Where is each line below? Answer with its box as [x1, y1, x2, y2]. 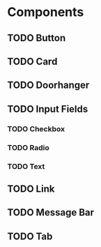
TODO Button [7, 32, 66, 44]
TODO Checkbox [7, 123, 65, 133]
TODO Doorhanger [7, 80, 90, 91]
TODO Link [7, 183, 55, 195]
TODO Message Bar [7, 207, 95, 218]
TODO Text [7, 161, 45, 171]
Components [7, 4, 84, 20]
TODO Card [7, 55, 58, 67]
